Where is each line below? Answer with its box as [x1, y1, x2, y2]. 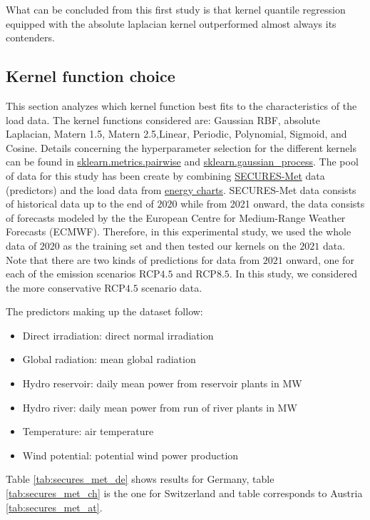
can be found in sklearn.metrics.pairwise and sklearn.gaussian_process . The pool [6, 154, 359, 169]
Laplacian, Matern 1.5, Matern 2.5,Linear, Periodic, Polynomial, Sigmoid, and [6, 126, 347, 141]
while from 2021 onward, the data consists [180, 196, 365, 211]
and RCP [176, 266, 217, 281]
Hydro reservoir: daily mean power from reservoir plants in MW [22, 376, 302, 391]
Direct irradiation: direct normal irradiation [22, 327, 214, 342]
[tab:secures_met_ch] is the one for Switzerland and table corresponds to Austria [6, 486, 363, 501]
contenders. [6, 30, 55, 45]
